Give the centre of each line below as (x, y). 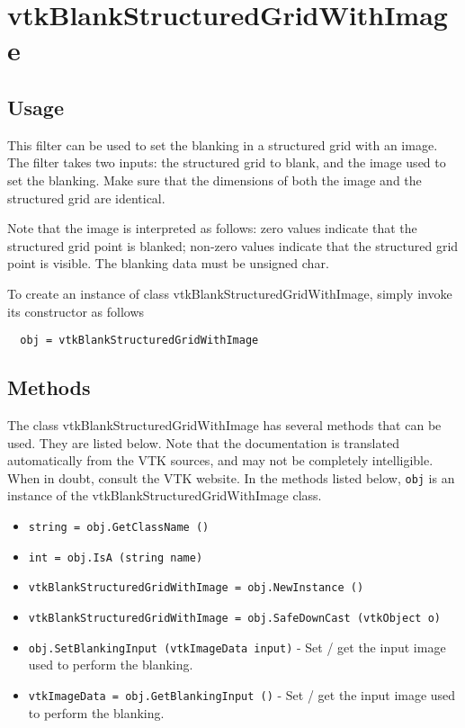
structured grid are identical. (86, 198)
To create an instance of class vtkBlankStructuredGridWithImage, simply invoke (230, 293)
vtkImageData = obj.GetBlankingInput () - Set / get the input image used (242, 694)
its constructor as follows (76, 311)
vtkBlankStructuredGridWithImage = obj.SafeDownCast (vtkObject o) (234, 618)
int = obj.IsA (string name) (116, 557)
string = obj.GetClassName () (119, 527)
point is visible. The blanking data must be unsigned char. (168, 263)
